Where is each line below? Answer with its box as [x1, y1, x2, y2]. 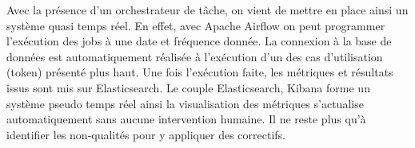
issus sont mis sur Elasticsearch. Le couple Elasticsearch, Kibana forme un [6, 79, 370, 95]
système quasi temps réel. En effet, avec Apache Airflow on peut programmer [6, 17, 385, 33]
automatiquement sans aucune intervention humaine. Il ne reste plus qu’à [6, 111, 366, 127]
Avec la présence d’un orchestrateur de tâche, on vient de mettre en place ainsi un [6, 2, 409, 18]
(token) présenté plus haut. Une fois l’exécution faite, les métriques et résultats [6, 64, 393, 80]
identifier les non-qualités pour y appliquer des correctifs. [6, 126, 285, 142]
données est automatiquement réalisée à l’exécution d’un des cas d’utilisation [6, 48, 383, 64]
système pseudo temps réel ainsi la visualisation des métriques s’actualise [6, 95, 364, 111]
